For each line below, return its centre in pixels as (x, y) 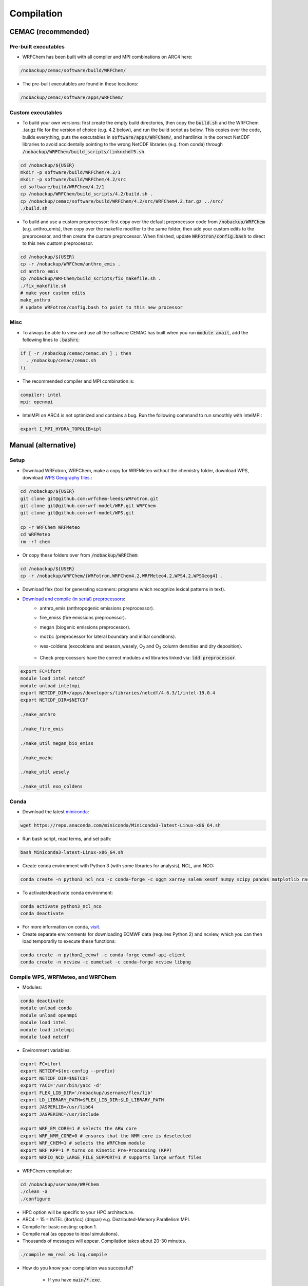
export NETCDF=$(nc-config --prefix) (68, 1071)
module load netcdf (45, 1037)
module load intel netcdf (53, 678)
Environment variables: (47, 1050)
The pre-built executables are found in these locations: (80, 84)
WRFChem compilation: (47, 1171)
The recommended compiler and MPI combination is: (78, 381)
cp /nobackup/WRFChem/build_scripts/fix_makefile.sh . (91, 279)
